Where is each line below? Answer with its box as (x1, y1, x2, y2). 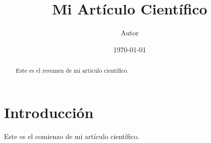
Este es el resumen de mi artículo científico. (15, 66, 129, 75)
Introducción (4, 102, 94, 122)
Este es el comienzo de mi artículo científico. (4, 131, 140, 141)
